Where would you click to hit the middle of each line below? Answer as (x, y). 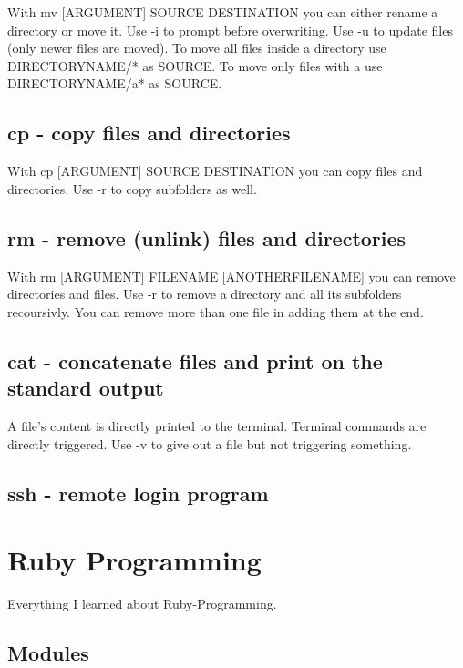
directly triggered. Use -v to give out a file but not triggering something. (210, 443)
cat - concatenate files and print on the (195, 360)
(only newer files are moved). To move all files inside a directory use (197, 48)
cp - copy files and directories (149, 133)
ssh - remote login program (138, 493)
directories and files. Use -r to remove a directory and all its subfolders (205, 294)
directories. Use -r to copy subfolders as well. (132, 188)
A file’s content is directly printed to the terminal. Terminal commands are (217, 425)
